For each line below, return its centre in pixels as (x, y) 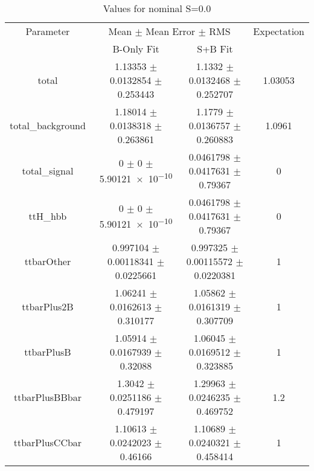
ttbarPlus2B (48, 306)
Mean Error (171, 31)
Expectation (279, 31)
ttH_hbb (48, 216)
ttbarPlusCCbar (48, 442)
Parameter (48, 31)
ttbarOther (48, 261)
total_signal (48, 171)
